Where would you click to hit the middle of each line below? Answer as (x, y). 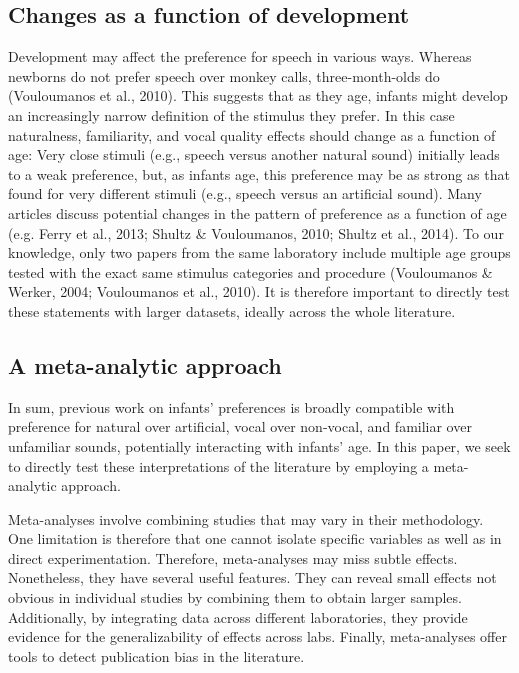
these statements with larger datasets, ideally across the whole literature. (232, 310)
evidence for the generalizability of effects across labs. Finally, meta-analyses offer (257, 636)
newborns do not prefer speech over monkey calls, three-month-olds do (224, 75)
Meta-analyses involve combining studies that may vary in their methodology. (246, 518)
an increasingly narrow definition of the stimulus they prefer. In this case (231, 114)
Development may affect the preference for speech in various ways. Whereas (240, 56)
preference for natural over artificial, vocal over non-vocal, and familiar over (240, 426)
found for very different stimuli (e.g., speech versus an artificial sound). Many (245, 193)
